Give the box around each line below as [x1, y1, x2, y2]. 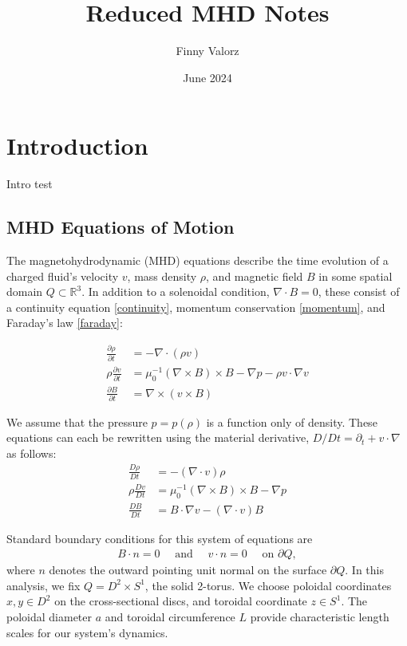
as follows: [6, 445, 57, 462]
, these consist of [318, 283, 400, 300]
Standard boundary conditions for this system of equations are [6, 530, 313, 546]
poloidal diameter [6, 608, 93, 624]
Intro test [6, 175, 53, 192]
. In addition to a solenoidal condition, [81, 283, 270, 300]
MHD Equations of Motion [6, 215, 235, 239]
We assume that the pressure [6, 413, 148, 430]
